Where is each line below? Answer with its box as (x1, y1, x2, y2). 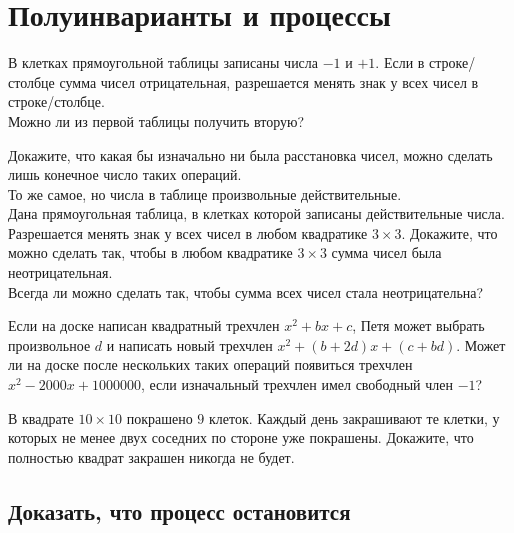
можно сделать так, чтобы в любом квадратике (8, 242, 293, 263)
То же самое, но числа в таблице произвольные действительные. (8, 183, 402, 204)
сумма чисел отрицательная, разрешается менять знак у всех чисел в (59, 71, 479, 92)
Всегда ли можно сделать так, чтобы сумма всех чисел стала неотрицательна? (8, 281, 484, 302)
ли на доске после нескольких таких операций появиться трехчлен (8, 354, 413, 375)
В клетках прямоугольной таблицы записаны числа (8, 52, 319, 73)
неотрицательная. (8, 262, 113, 283)
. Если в (375, 52, 425, 73)
